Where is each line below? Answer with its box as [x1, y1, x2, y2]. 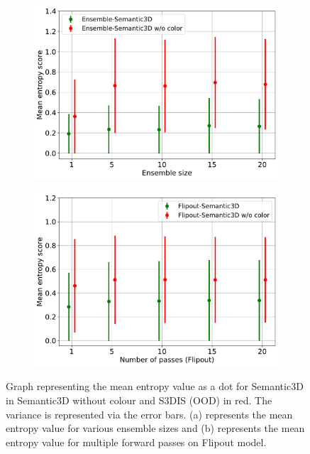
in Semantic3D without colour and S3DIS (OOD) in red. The [6, 392, 272, 407]
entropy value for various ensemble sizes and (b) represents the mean [6, 421, 305, 436]
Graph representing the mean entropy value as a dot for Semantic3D [6, 379, 304, 394]
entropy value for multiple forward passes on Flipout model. [6, 434, 267, 449]
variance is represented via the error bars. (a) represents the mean [6, 406, 293, 421]
